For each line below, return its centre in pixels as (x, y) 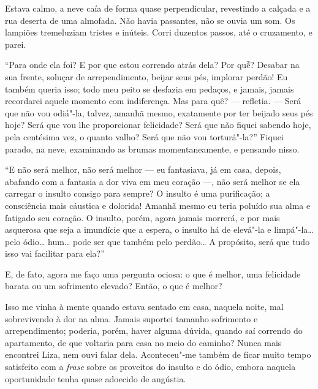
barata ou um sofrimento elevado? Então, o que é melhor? (114, 286)
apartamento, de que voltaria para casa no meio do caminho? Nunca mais (143, 342)
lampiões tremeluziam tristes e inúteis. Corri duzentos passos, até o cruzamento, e (159, 32)
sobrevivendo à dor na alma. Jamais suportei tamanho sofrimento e (131, 318)
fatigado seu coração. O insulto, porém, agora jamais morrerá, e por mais (142, 217)
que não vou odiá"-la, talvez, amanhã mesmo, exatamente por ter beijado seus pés (159, 112)
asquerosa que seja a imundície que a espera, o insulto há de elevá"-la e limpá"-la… (159, 229)
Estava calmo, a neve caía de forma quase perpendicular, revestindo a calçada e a (158, 8)
